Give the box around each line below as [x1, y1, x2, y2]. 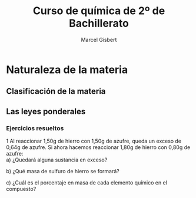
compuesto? [6, 186, 36, 193]
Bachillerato [68, 16, 129, 30]
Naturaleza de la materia [6, 63, 128, 76]
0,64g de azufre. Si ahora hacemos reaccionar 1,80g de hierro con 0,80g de [6, 144, 191, 151]
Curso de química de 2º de [32, 4, 165, 18]
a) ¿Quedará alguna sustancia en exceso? [6, 156, 108, 163]
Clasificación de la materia [6, 87, 106, 97]
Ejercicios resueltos [6, 124, 64, 132]
